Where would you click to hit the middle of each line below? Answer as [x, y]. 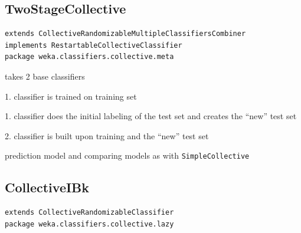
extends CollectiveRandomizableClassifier [89, 213]
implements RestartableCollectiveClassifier [94, 45]
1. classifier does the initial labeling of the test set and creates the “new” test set [151, 116]
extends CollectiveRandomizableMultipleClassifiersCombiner [125, 34]
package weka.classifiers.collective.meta [89, 57]
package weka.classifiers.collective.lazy [89, 224]
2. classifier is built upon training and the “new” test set [107, 135]
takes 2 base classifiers [45, 76]
